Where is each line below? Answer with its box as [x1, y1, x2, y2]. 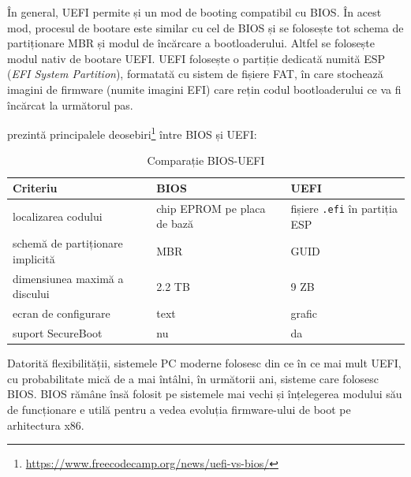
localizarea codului [13, 207, 103, 224]
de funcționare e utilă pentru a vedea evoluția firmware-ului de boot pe [7, 401, 351, 417]
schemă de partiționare [13, 235, 123, 252]
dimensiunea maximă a [13, 270, 124, 286]
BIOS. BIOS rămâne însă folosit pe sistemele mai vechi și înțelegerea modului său [7, 386, 402, 402]
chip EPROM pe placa [156, 199, 266, 216]
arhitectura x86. [7, 416, 84, 433]
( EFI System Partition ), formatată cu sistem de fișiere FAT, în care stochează [7, 65, 383, 82]
